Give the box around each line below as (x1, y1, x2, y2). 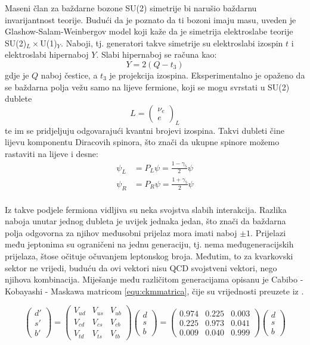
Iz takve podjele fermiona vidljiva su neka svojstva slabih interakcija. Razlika (5, 203, 287, 215)
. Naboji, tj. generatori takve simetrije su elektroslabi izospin (61, 36, 283, 49)
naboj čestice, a (41, 68, 98, 81)
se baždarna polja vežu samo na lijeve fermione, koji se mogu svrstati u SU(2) (5, 80, 290, 93)
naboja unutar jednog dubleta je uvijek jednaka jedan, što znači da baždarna (5, 215, 286, 227)
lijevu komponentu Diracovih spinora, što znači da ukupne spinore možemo (5, 136, 280, 148)
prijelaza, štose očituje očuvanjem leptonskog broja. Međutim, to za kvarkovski (5, 249, 293, 262)
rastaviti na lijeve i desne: (5, 147, 98, 159)
